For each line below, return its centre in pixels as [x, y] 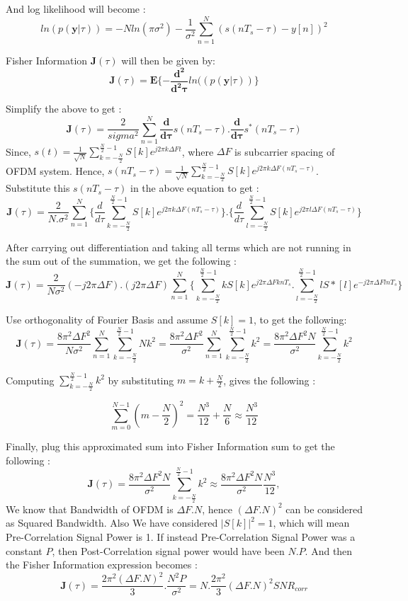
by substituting [141, 380]
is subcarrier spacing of [285, 151]
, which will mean [311, 523]
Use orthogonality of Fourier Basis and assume [107, 320]
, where [198, 151]
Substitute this [38, 188]
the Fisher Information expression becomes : [102, 565]
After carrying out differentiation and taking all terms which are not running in [178, 247]
